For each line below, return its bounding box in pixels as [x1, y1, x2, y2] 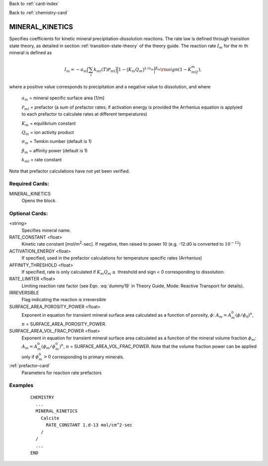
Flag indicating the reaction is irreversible [21, 297, 106, 303]
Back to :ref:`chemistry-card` [9, 10, 68, 16]
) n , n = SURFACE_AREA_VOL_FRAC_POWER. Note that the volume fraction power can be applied [59, 343, 257, 349]
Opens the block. [21, 198, 57, 203]
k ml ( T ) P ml [93, 67, 116, 74]
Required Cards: [9, 180, 50, 187]
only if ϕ [21, 354, 39, 360]
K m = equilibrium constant [21, 120, 76, 128]
